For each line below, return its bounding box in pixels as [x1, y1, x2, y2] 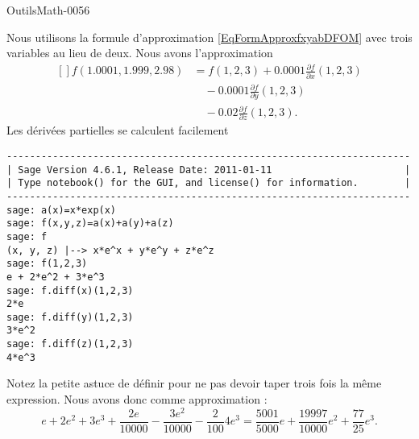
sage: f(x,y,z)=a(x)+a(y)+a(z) [6, 217, 174, 230]
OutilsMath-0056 [6, 2, 90, 18]
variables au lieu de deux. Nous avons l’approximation [6, 44, 273, 61]
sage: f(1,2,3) [6, 258, 88, 270]
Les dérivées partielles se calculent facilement [6, 122, 229, 139]
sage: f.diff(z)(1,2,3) [6, 338, 134, 350]
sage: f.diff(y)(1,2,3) [6, 311, 134, 323]
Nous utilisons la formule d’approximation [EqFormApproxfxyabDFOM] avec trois [6, 28, 413, 45]
